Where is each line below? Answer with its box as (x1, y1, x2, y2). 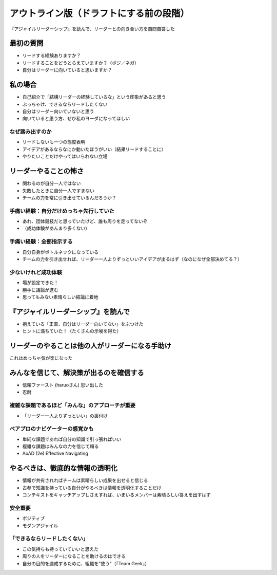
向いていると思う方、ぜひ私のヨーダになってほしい (22, 116, 130, 122)
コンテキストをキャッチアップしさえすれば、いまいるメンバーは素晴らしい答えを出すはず (22, 492, 211, 498)
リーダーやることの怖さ (9, 167, 84, 176)
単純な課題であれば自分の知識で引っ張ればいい (22, 436, 122, 442)
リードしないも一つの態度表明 (22, 139, 86, 145)
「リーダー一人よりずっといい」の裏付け (22, 413, 108, 419)
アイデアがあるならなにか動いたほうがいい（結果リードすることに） (22, 146, 166, 152)
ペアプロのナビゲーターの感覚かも (9, 425, 94, 433)
